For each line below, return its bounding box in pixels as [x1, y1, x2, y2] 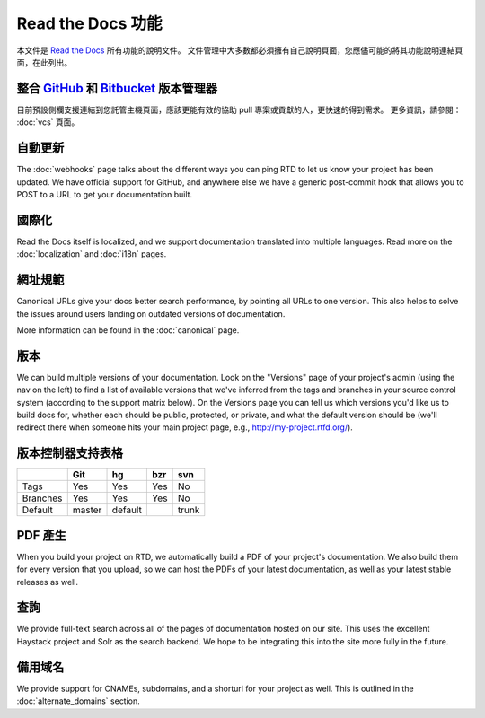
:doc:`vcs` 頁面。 [16, 117, 80, 127]
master [72, 503, 102, 516]
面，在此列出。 [16, 57, 72, 67]
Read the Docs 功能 [16, 13, 163, 33]
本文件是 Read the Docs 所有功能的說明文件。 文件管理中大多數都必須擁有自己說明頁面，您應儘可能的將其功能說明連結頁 [16, 45, 463, 56]
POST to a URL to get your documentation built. [16, 188, 193, 199]
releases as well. [16, 576, 78, 587]
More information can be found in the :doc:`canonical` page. [16, 324, 240, 336]
